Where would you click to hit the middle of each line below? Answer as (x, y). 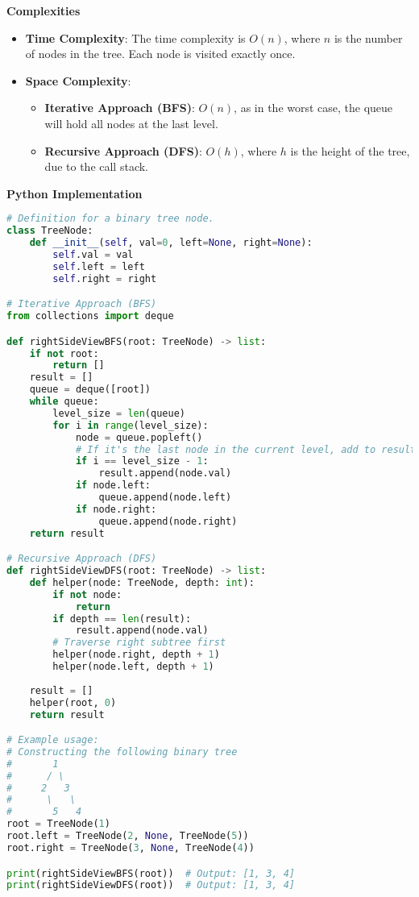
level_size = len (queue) (119, 413)
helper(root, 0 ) (73, 702)
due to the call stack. (96, 166)
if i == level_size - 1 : (142, 461)
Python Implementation (75, 193)
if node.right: (116, 509)
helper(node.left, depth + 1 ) (133, 667)
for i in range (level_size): (131, 425)
